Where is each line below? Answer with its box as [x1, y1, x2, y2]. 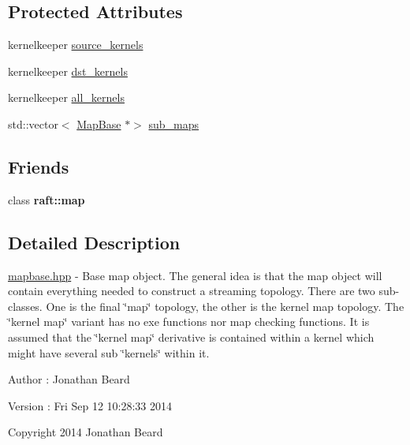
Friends [8, 154, 69, 178]
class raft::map [8, 191, 85, 208]
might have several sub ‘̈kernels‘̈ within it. [8, 344, 210, 361]
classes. [8, 297, 43, 314]
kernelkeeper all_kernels [8, 89, 125, 106]
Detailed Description [8, 230, 181, 254]
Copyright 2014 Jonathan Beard [8, 424, 163, 440]
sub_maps [148, 115, 199, 132]
